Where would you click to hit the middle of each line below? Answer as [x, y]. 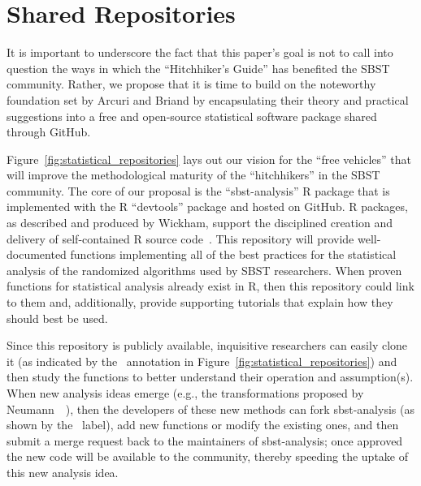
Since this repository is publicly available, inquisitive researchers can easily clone [207, 345]
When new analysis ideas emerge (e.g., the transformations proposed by [185, 393]
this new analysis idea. [63, 472]
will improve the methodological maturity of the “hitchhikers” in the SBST [193, 175]
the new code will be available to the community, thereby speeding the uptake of [207, 456]
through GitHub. [49, 132]
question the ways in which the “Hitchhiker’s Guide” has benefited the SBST [198, 68]
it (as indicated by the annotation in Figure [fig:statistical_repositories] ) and [202, 361]
